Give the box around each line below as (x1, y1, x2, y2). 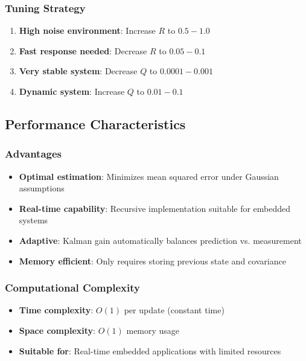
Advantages (5, 146, 62, 161)
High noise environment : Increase (19, 24, 156, 37)
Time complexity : (19, 304, 94, 316)
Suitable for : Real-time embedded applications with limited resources (19, 344, 281, 357)
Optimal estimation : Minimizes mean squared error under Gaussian (19, 170, 279, 182)
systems (19, 214, 48, 226)
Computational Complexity (5, 280, 140, 295)
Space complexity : (19, 324, 95, 336)
